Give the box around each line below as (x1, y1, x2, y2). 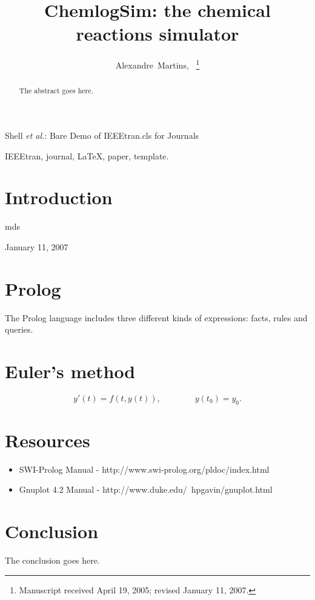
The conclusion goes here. (5, 554, 100, 567)
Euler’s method (5, 359, 136, 384)
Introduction (5, 185, 113, 210)
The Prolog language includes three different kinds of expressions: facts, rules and (5, 311, 308, 324)
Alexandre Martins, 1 (115, 57, 200, 71)
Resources (5, 427, 90, 452)
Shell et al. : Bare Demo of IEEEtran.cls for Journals (5, 129, 199, 142)
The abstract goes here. (19, 85, 93, 96)
